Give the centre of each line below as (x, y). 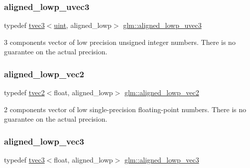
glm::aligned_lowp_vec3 (162, 160)
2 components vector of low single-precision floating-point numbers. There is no (125, 109)
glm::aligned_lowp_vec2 (162, 92)
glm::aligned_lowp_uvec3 (162, 25)
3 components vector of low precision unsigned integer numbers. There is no (120, 42)
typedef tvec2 (24, 92)
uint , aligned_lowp (83, 25)
